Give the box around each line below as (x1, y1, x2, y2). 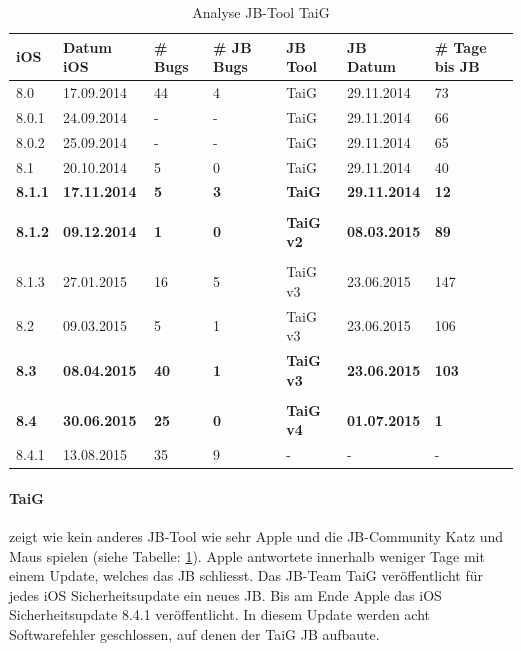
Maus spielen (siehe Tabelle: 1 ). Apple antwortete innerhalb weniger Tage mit (9, 545, 485, 566)
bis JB (434, 56, 480, 77)
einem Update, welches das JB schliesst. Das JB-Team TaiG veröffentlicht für (9, 565, 484, 586)
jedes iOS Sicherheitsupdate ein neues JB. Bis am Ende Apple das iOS (9, 584, 442, 605)
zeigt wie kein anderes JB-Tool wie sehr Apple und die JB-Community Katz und (9, 526, 504, 547)
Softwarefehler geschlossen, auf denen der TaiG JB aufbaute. (9, 624, 380, 645)
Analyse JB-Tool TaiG (192, 2, 330, 22)
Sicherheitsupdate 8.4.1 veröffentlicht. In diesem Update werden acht (9, 604, 431, 625)
